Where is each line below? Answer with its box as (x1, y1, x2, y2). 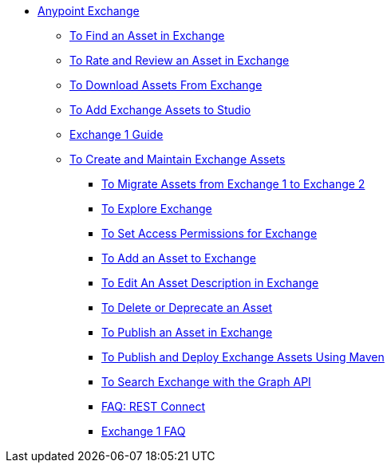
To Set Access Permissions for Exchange (101, 227, 318, 240)
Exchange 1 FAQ (101, 424, 186, 438)
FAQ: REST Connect (101, 400, 206, 413)
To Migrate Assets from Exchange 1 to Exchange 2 (101, 177, 365, 191)
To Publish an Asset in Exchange (101, 325, 273, 339)
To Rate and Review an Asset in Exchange (69, 53, 290, 67)
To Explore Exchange (101, 202, 212, 215)
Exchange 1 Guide (69, 128, 164, 141)
